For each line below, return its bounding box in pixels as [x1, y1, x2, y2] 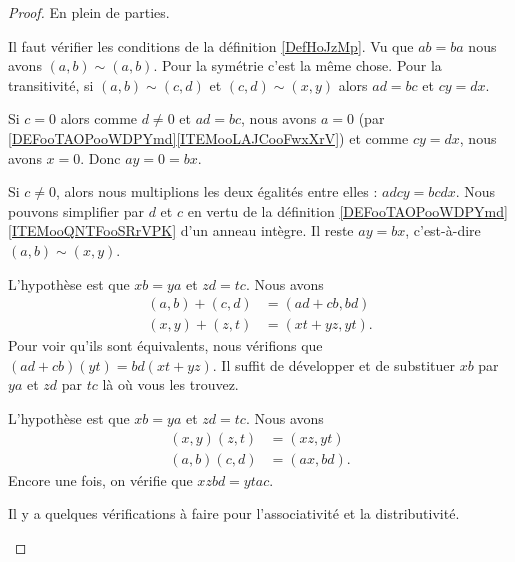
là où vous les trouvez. [102, 374, 239, 395]
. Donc [80, 147, 121, 168]
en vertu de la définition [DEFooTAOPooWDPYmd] [187, 200, 508, 221]
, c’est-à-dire [405, 220, 481, 241]
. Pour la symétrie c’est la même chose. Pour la [153, 55, 442, 76]
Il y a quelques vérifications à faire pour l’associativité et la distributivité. [8, 503, 460, 524]
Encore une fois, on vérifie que [8, 469, 193, 490]
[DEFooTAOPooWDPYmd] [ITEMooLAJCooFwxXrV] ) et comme [8, 127, 409, 148]
